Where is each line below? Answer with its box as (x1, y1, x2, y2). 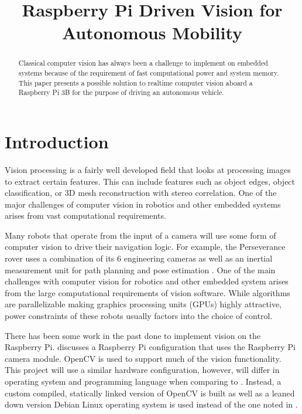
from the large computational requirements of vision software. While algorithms (5, 286, 290, 298)
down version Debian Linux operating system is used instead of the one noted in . (5, 398, 298, 410)
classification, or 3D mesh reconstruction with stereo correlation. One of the (5, 186, 277, 199)
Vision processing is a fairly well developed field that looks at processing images (5, 163, 291, 175)
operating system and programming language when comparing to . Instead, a (5, 375, 282, 388)
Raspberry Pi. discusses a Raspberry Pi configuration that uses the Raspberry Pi (5, 341, 296, 353)
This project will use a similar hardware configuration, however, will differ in (5, 364, 280, 376)
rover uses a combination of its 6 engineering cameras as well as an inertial (5, 252, 273, 264)
